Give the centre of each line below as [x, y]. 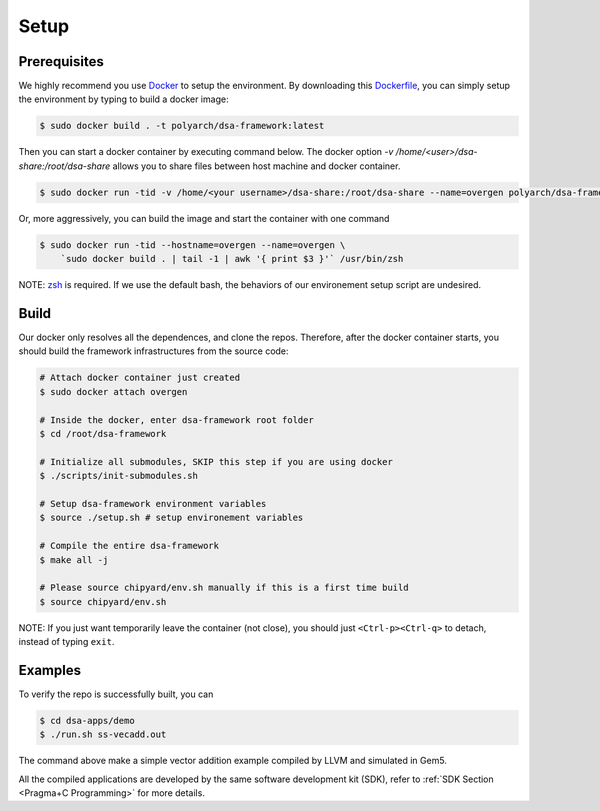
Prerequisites [61, 61]
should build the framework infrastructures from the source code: [153, 351]
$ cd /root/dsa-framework [103, 433]
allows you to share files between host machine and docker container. [256, 166]
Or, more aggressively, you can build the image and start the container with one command [204, 218]
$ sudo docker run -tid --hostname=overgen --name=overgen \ [192, 244]
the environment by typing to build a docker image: [123, 99]
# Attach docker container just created [139, 378]
